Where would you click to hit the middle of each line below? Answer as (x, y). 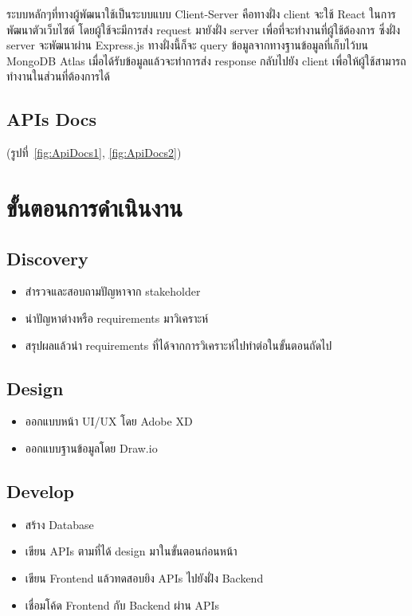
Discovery (47, 258)
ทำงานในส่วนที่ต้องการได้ (58, 76)
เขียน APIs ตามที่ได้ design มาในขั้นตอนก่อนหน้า (131, 551)
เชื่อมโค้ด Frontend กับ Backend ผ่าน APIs (122, 604)
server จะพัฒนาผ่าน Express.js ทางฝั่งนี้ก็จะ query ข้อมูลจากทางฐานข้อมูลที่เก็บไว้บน (187, 45)
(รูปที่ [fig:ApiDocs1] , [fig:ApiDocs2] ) (94, 153)
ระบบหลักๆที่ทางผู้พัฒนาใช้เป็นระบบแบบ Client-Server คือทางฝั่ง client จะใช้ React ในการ (201, 14)
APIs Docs (52, 119)
